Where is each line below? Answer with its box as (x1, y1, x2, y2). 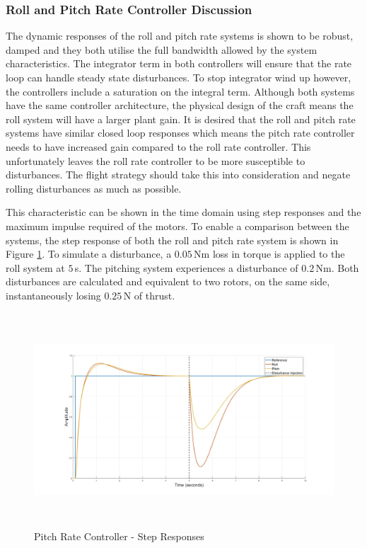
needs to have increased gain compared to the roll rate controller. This (6, 139, 311, 154)
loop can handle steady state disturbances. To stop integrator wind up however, (6, 70, 351, 84)
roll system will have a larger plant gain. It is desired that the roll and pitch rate (6, 111, 356, 126)
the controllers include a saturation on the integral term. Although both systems (6, 84, 355, 98)
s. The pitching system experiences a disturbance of (74, 260, 298, 275)
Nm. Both (315, 260, 359, 275)
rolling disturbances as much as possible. (6, 181, 182, 195)
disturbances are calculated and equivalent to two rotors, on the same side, (6, 274, 330, 289)
